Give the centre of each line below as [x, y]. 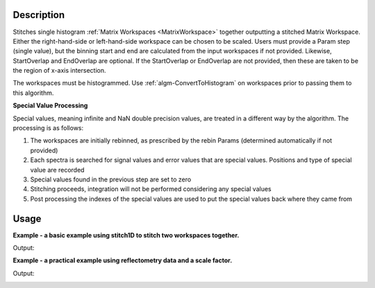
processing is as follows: [48, 128]
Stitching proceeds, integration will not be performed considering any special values [151, 189]
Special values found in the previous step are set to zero [111, 179]
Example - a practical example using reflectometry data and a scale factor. [123, 260]
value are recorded [57, 170]
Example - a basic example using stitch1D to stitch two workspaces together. [126, 235]
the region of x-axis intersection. [59, 71]
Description [39, 15]
